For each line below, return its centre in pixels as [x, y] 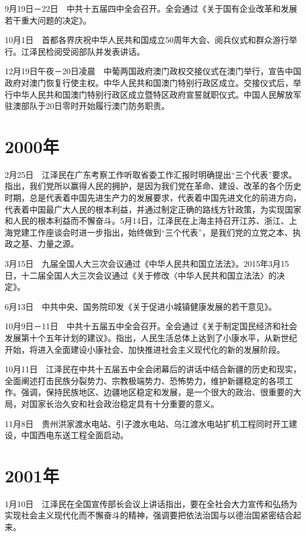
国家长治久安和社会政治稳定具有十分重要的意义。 [124, 403]
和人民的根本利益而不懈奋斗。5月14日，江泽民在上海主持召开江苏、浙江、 [147, 221]
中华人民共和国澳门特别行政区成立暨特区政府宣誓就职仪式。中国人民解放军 [157, 94]
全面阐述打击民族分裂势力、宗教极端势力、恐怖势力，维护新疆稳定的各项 [145, 380]
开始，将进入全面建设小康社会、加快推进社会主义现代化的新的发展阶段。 [145, 349]
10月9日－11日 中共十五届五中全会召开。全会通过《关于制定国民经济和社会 [151, 326]
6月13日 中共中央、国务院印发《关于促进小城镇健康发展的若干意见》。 [141, 306]
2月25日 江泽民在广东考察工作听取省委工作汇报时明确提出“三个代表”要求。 [151, 174]
